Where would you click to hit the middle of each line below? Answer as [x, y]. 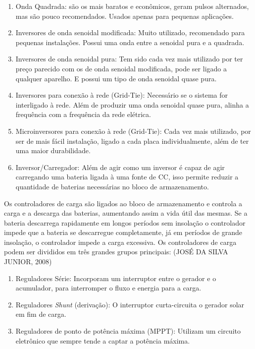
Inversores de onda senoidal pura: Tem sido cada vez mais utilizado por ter [129, 59]
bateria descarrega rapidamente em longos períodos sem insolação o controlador [125, 222]
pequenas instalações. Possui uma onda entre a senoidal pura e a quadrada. [130, 42]
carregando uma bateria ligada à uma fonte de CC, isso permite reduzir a [127, 177]
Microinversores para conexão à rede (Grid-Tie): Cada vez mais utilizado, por [133, 131]
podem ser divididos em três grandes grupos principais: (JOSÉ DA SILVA [116, 252]
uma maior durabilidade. [53, 150]
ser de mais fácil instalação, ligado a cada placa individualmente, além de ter [132, 141]
